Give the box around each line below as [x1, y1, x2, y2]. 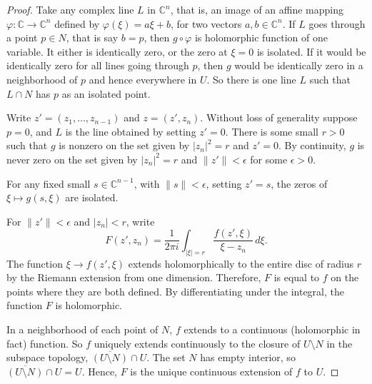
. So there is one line [206, 71, 296, 86]
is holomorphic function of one [194, 30, 328, 45]
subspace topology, [6, 350, 89, 365]
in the [326, 335, 353, 350]
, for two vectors [170, 16, 242, 31]
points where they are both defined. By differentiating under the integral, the [6, 283, 345, 298]
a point [6, 30, 38, 45]
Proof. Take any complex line [6, 2, 134, 16]
